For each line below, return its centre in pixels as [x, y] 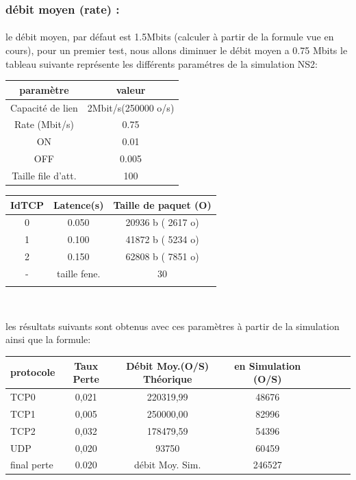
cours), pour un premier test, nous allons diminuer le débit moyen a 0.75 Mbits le [177, 50]
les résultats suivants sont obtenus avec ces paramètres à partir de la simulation [173, 326]
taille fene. [78, 273]
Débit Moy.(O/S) [168, 365]
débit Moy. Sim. [168, 465]
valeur [131, 89]
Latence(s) [78, 204]
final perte [32, 465]
